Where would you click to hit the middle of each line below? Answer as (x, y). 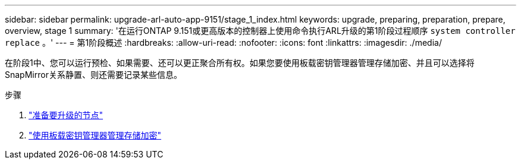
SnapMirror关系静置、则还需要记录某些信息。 (93, 75)
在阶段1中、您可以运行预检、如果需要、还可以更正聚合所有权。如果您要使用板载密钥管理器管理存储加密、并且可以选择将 (240, 63)
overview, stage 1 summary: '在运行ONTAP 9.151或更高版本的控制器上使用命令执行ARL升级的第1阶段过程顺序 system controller (260, 31)
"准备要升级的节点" (66, 115)
